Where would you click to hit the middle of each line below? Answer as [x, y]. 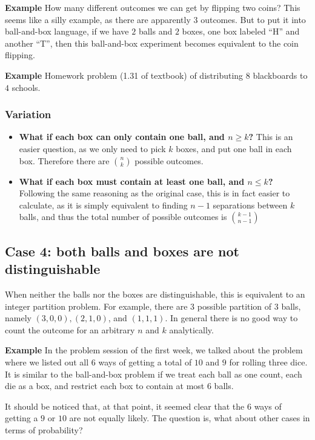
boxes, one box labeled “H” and [241, 31]
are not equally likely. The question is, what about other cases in [190, 418]
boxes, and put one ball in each [234, 148]
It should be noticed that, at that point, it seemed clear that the [125, 406]
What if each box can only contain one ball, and [122, 137]
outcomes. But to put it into [253, 19]
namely [18, 318]
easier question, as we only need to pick [92, 148]
